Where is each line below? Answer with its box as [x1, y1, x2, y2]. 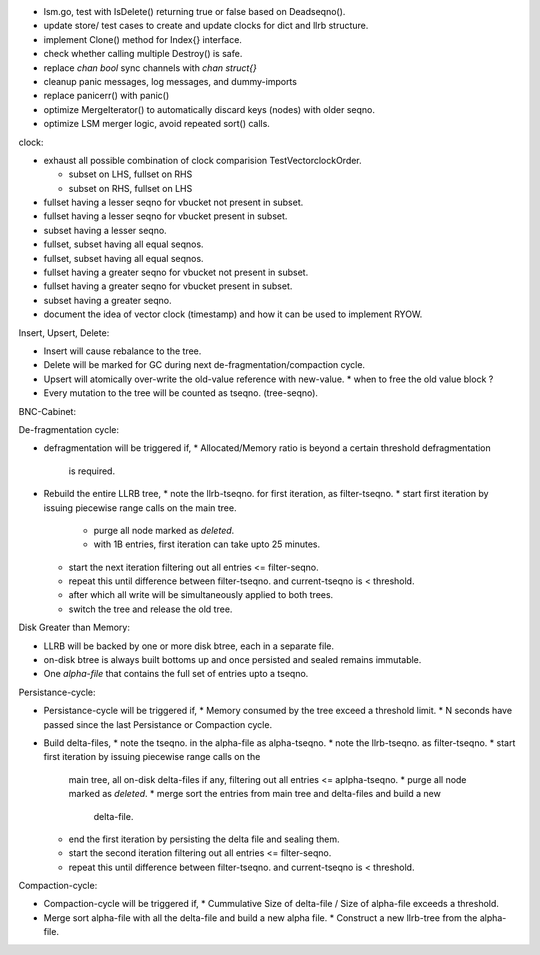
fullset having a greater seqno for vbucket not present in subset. [43, 266, 309, 279]
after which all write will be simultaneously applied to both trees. [68, 589, 334, 601]
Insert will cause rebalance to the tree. [43, 345, 202, 357]
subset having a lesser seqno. [43, 224, 167, 236]
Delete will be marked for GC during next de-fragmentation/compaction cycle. [43, 359, 365, 371]
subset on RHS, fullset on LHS [68, 182, 193, 194]
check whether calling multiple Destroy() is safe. [43, 48, 243, 60]
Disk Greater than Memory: [18, 621, 130, 634]
